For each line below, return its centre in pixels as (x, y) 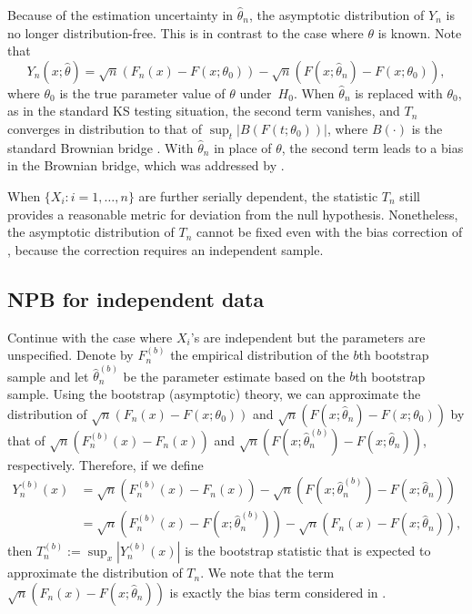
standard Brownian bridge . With (100, 147)
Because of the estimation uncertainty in (121, 15)
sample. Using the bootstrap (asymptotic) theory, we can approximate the (214, 393)
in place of (243, 147)
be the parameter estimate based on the (234, 376)
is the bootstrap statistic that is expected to (308, 551)
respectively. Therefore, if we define (105, 464)
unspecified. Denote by (70, 355)
